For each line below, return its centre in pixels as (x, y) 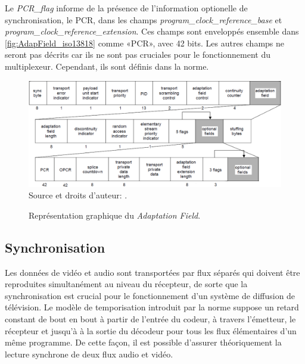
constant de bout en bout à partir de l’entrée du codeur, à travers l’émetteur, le (150, 318)
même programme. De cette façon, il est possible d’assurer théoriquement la (143, 342)
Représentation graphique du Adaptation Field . (115, 215)
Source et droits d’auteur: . (78, 195)
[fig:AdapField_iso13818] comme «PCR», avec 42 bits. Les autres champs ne (145, 43)
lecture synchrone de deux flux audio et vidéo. (89, 354)
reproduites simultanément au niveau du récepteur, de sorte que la (126, 284)
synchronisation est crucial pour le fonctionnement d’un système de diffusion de (150, 295)
